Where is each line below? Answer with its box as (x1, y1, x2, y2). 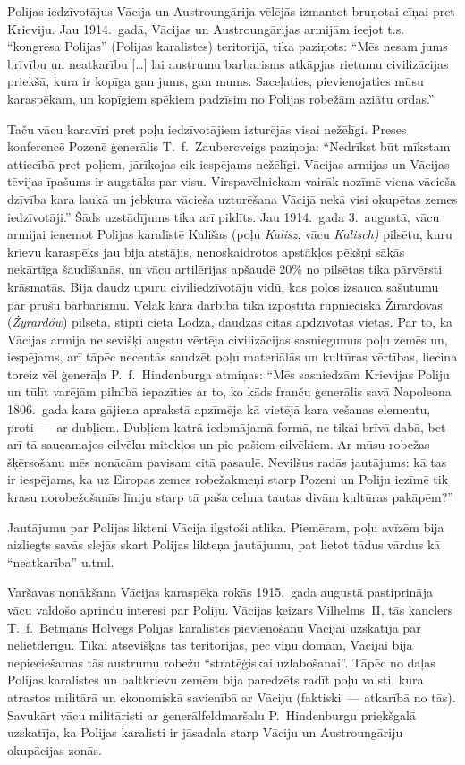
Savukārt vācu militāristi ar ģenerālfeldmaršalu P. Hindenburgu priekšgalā (7, 705, 416, 724)
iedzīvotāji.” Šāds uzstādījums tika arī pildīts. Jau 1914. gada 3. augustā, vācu (7, 207, 440, 225)
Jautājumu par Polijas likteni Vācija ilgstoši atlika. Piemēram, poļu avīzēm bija (7, 517, 444, 536)
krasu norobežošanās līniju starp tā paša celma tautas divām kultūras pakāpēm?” (7, 488, 453, 506)
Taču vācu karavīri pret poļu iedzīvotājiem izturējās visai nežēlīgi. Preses (7, 119, 407, 138)
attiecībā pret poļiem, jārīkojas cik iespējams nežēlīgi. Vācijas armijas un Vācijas (7, 154, 450, 173)
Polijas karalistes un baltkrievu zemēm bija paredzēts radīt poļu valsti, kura (7, 670, 424, 689)
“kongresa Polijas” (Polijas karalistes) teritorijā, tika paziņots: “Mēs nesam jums (7, 37, 448, 55)
